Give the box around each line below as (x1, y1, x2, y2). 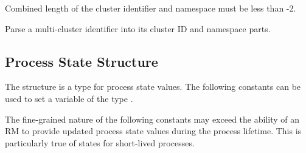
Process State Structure (5, 52, 158, 70)
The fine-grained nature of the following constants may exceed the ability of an (5, 112, 300, 125)
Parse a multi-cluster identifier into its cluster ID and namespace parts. (5, 22, 271, 35)
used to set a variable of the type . (5, 92, 133, 104)
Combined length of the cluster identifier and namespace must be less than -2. (5, 2, 296, 14)
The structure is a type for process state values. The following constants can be (5, 80, 301, 93)
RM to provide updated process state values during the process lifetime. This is (5, 124, 302, 137)
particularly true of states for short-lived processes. (5, 136, 195, 149)
